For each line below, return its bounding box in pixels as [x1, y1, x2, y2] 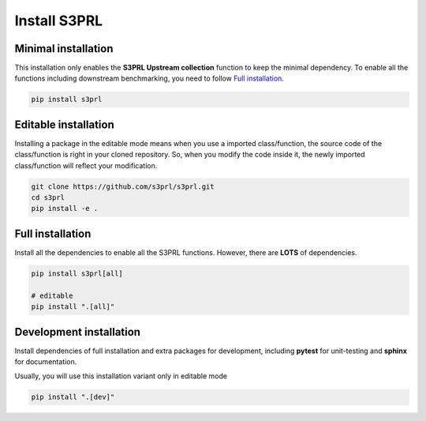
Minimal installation [14, 42, 114, 55]
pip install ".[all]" [31, 303, 115, 311]
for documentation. [14, 357, 77, 366]
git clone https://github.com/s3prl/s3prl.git [31, 182, 215, 191]
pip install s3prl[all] [31, 269, 124, 278]
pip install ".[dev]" [31, 393, 115, 402]
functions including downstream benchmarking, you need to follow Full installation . [14, 73, 284, 83]
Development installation [14, 325, 141, 339]
